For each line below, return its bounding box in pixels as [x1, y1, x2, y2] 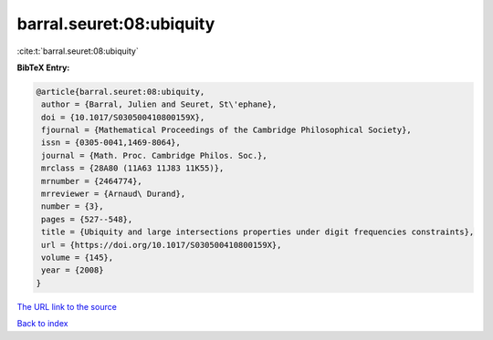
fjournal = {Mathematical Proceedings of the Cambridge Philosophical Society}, [41, 125, 413, 136]
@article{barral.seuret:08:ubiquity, [36, 87, 205, 97]
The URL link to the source [16, 301, 118, 312]
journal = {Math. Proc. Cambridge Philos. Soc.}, [41, 150, 268, 160]
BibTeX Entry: [16, 62, 70, 73]
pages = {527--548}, [41, 214, 133, 224]
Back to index [16, 318, 68, 329]
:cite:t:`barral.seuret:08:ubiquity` [16, 46, 139, 57]
